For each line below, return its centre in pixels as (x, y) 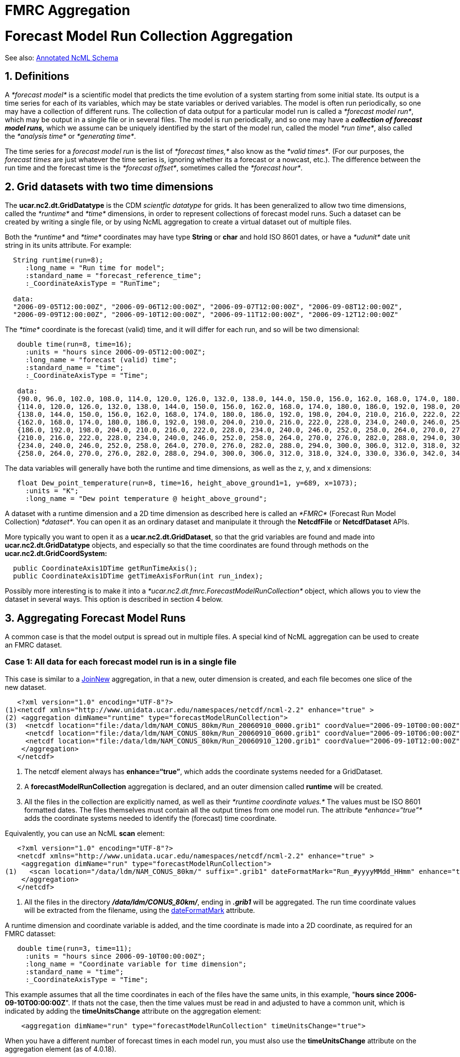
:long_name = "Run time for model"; (95, 268)
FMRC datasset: (30, 933)
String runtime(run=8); (58, 260)
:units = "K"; (52, 491)
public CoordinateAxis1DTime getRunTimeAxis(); (105, 568)
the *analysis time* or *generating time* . (71, 136)
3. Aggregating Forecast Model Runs (95, 618)
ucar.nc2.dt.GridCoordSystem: (56, 554)
